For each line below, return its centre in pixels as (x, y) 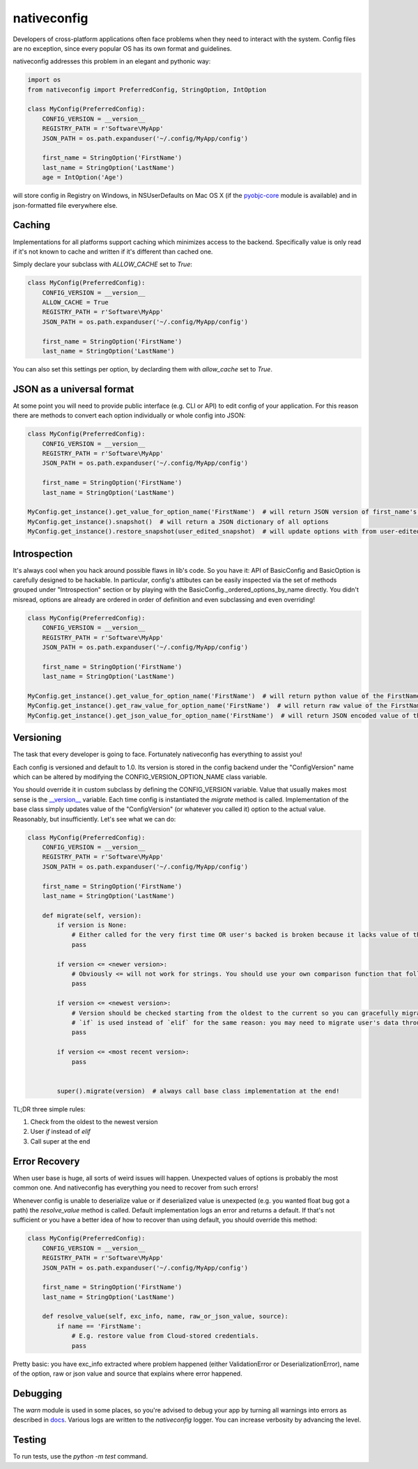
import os (44, 80)
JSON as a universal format (73, 389)
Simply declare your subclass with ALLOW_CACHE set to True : (103, 264)
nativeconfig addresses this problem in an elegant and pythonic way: (112, 61)
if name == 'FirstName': (99, 1326)
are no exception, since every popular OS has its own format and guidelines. (123, 48)
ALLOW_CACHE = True (76, 302)
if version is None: (92, 925)
